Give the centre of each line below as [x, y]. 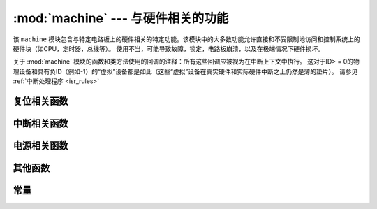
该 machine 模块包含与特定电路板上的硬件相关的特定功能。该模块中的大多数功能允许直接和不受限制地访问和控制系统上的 [186, 39]
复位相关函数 [40, 101]
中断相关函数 [40, 123]
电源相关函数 [40, 146]
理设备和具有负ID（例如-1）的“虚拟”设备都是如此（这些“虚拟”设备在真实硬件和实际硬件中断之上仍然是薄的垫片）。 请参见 [185, 71]
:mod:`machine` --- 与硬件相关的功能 [121, 18]
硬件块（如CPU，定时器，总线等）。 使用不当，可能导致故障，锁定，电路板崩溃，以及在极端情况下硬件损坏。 [169, 48]
